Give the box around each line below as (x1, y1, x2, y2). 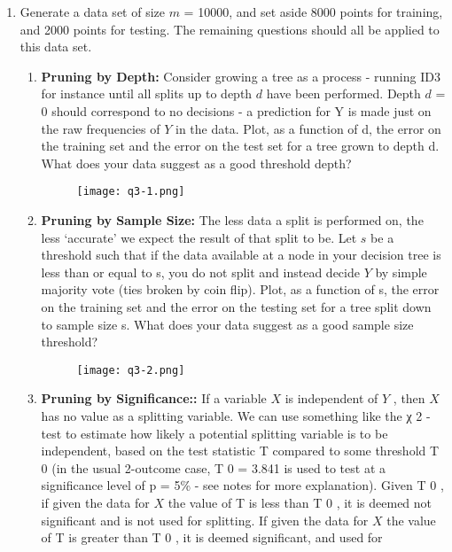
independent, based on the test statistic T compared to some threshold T (41, 441, 440, 460)
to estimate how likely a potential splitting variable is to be (65, 424, 388, 442)
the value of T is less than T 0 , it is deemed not (168, 493, 433, 511)
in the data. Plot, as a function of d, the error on (175, 119, 441, 137)
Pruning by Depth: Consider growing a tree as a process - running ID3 (41, 66, 440, 85)
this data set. (19, 37, 92, 56)
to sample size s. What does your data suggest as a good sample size (41, 315, 414, 333)
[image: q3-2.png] (76, 363, 185, 377)
